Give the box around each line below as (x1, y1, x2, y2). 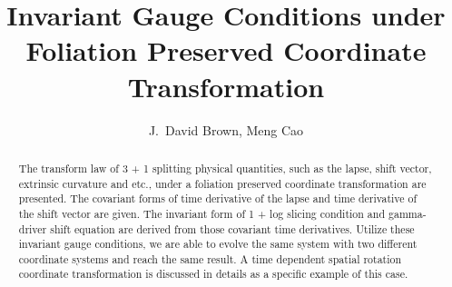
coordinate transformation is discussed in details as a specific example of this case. (18, 266, 408, 282)
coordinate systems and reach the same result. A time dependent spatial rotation (18, 251, 402, 266)
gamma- (388, 205, 427, 221)
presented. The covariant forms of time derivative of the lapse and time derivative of (18, 191, 418, 206)
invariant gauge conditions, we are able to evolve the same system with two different (18, 236, 418, 252)
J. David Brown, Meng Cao (148, 120, 304, 139)
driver (18, 221, 47, 236)
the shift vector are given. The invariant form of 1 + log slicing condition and (18, 205, 386, 221)
